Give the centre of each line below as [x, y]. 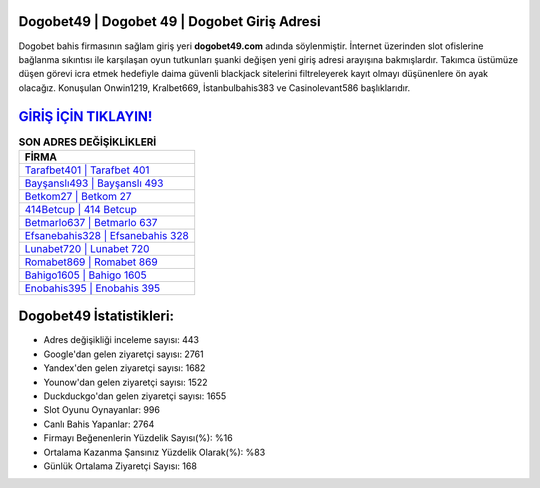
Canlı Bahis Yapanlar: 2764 [99, 424]
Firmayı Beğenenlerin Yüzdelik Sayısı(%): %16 [138, 438]
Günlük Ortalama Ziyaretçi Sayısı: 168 [120, 466]
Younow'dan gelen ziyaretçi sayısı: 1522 [126, 382]
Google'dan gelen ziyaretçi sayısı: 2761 [123, 354]
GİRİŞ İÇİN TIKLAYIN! [85, 116]
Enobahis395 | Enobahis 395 [92, 288]
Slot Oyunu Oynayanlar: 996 [101, 410]
